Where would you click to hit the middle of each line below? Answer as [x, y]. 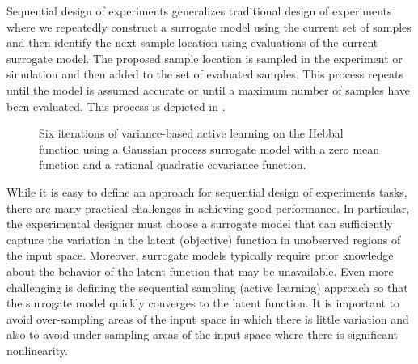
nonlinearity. [37, 350]
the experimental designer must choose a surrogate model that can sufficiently [200, 224]
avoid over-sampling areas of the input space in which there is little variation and [208, 318]
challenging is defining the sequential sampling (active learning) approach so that [207, 287]
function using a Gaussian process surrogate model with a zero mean [209, 148]
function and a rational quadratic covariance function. [173, 165]
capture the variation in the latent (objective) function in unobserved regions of [204, 239]
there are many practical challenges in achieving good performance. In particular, [208, 207]
